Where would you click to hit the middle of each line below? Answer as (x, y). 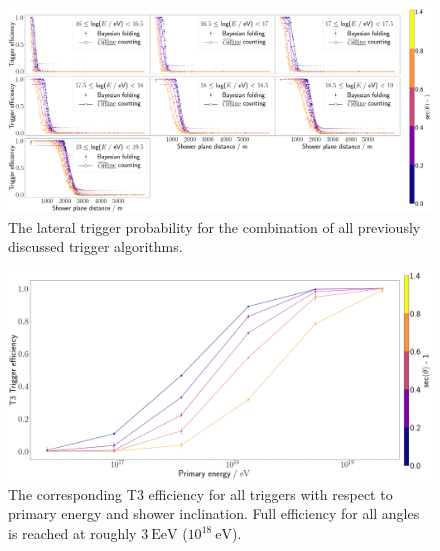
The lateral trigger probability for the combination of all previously (214, 226)
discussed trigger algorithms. (95, 246)
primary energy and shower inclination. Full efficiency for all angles (214, 513)
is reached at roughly (72, 533)
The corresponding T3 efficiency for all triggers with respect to (200, 493)
